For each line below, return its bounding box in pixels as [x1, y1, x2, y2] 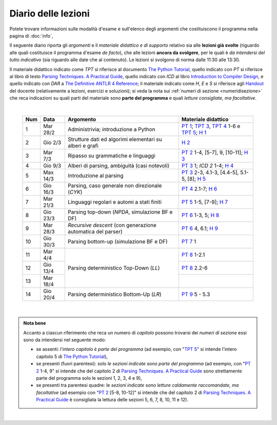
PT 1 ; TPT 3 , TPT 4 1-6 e [181, 122, 241, 130]
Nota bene [23, 320, 46, 326]
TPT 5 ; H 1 [181, 129, 207, 136]
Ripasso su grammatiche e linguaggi [67, 152, 156, 159]
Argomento [67, 116, 96, 123]
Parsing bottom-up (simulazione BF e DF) [67, 238, 168, 245]
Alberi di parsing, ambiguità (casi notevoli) [67, 162, 170, 169]
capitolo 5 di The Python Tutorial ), [36, 353, 108, 360]
